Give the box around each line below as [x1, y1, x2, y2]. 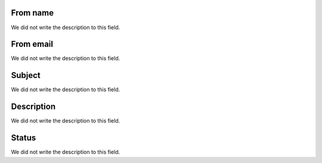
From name [11, 8, 54, 18]
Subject [11, 70, 41, 80]
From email [11, 39, 54, 49]
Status [11, 133, 36, 143]
